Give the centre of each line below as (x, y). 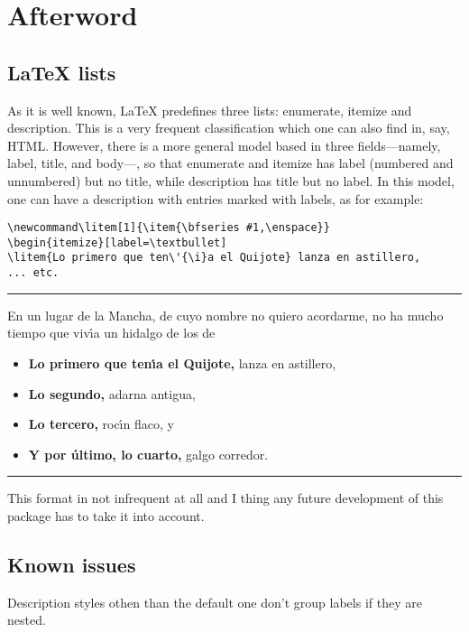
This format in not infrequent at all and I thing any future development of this (225, 498)
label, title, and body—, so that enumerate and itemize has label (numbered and (230, 163)
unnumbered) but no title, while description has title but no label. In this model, (231, 180)
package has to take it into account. (106, 515)
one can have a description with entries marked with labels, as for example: (216, 198)
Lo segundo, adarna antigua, (112, 393)
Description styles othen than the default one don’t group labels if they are (215, 602)
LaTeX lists (62, 72)
